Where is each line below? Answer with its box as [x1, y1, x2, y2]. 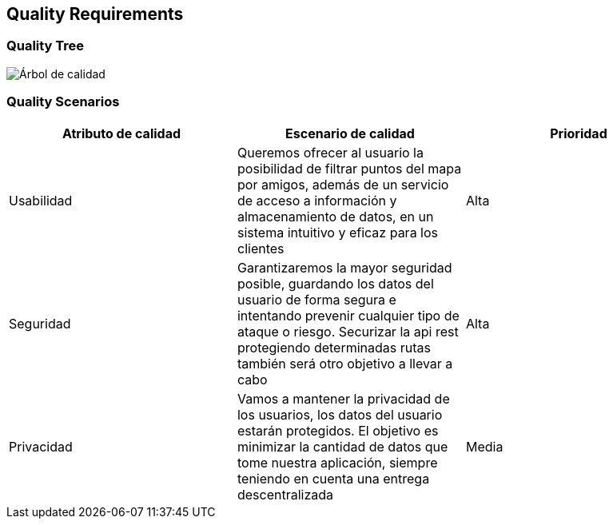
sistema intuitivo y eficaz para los [237, 224, 439, 241]
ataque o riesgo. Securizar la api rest [237, 323, 459, 340]
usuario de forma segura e [237, 291, 396, 308]
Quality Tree [6, 38, 85, 54]
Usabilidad [9, 192, 73, 209]
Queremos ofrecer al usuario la [237, 144, 424, 161]
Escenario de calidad [285, 125, 415, 141]
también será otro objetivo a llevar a [237, 355, 453, 372]
